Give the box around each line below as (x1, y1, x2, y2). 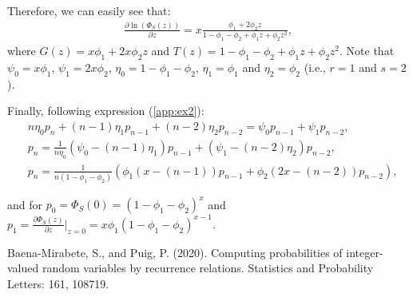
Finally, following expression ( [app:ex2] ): (7, 102, 205, 119)
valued (7, 259, 39, 276)
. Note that (340, 42, 395, 59)
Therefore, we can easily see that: (7, 2, 171, 18)
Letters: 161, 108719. (7, 275, 109, 292)
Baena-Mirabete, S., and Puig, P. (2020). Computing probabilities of (7, 244, 343, 260)
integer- (346, 244, 383, 260)
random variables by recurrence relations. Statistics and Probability (42, 259, 374, 276)
